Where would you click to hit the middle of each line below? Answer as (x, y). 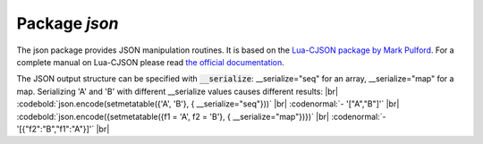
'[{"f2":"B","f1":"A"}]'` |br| (63, 129)
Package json (68, 23)
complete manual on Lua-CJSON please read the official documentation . (151, 62)
